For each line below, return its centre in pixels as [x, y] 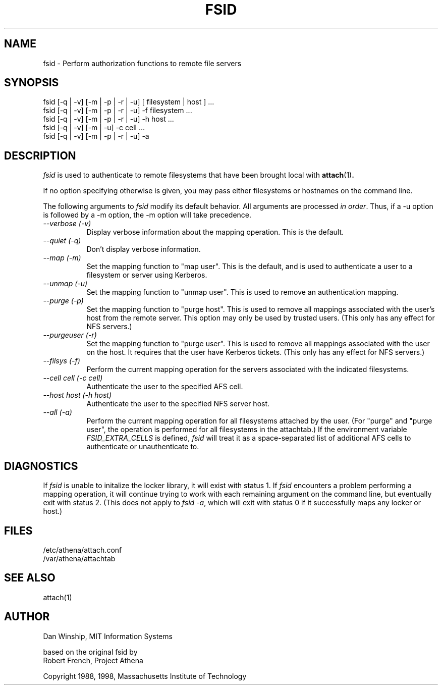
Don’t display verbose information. [144, 249]
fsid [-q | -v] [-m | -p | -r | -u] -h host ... [108, 119]
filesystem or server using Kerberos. [147, 275]
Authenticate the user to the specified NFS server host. [178, 404]
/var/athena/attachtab [79, 558]
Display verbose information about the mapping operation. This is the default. [215, 232]
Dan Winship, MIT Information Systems [108, 636]
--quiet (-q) [62, 241]
